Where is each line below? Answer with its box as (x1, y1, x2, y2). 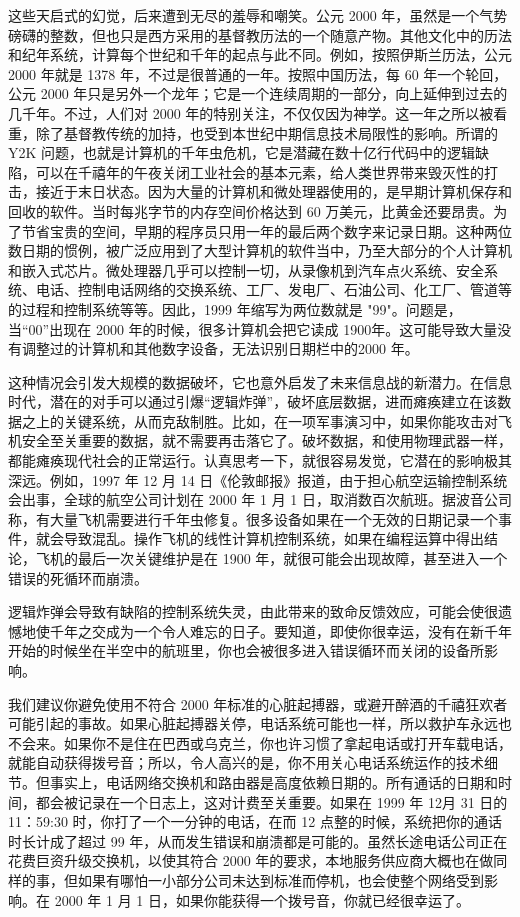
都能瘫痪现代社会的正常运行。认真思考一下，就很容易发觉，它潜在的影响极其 (8, 450, 512, 471)
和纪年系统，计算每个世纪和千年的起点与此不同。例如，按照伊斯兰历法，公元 (8, 44, 512, 65)
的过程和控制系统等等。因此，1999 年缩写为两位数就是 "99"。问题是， (8, 298, 462, 319)
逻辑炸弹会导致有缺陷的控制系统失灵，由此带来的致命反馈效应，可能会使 (8, 601, 484, 622)
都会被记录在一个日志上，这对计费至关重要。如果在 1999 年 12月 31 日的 (35, 791, 508, 812)
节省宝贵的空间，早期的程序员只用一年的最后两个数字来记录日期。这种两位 (21, 220, 512, 241)
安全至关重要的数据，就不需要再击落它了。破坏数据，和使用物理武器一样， (21, 430, 512, 451)
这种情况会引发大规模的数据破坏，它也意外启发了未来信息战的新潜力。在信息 (8, 371, 512, 392)
